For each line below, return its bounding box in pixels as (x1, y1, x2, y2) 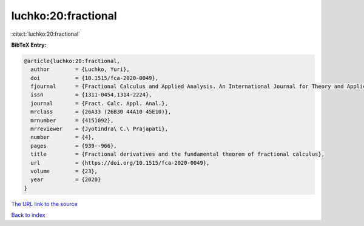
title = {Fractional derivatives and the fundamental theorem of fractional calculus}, (30, 151, 325, 158)
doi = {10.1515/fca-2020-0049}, (30, 75, 159, 81)
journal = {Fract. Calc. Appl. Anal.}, (30, 100, 168, 107)
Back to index (11, 211, 45, 219)
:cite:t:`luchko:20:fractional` (11, 30, 81, 38)
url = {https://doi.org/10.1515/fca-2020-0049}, (30, 159, 210, 166)
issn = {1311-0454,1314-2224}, (30, 91, 152, 98)
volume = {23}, (30, 168, 98, 174)
